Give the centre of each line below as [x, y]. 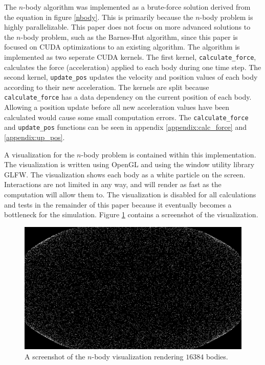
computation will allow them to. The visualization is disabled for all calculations [130, 194]
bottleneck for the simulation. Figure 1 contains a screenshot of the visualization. [131, 214]
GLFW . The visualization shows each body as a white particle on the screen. [125, 174]
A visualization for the [39, 154]
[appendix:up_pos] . [35, 137]
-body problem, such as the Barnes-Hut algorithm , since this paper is [129, 37]
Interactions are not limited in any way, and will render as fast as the [113, 184]
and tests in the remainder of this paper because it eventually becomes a [118, 204]
